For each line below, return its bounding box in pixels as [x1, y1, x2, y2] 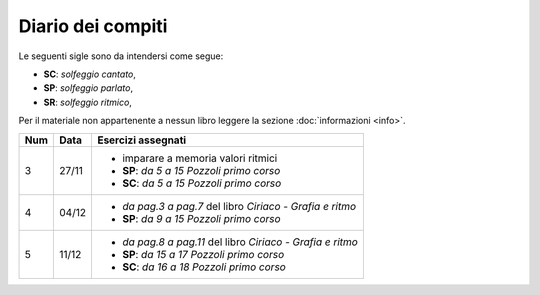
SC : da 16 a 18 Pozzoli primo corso [121, 260, 287, 274]
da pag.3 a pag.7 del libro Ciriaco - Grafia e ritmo [121, 199, 357, 213]
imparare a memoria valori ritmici [121, 151, 278, 165]
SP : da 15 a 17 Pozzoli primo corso [121, 247, 285, 261]
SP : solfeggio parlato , [43, 82, 134, 94]
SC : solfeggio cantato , [43, 68, 137, 80]
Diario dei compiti [18, 15, 168, 37]
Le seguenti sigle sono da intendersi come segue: [18, 50, 224, 62]
